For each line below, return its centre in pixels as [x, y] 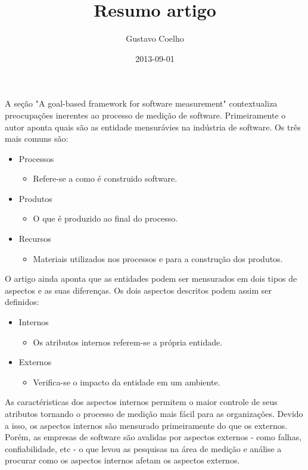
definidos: [22, 302]
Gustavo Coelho [155, 38]
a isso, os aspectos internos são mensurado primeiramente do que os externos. [146, 425]
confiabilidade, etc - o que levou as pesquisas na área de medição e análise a [143, 448]
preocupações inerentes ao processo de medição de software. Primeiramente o [145, 115]
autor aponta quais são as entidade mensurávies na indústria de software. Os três [153, 127]
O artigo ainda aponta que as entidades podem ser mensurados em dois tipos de [151, 278]
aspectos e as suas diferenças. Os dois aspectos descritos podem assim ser [138, 290]
